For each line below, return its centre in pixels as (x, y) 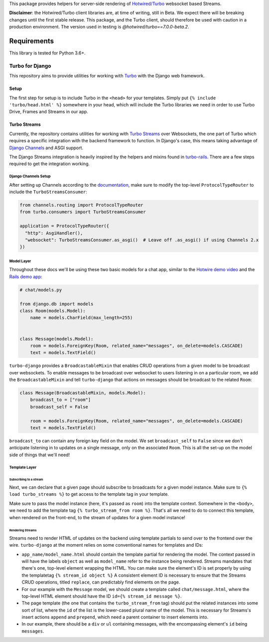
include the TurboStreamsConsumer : (48, 192)
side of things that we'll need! (39, 455)
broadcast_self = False (59, 407)
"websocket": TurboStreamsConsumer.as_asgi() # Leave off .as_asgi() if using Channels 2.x (142, 240)
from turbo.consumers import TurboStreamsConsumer (83, 212)
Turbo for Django (30, 66)
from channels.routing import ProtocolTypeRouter (81, 205)
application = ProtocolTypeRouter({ (65, 226)
